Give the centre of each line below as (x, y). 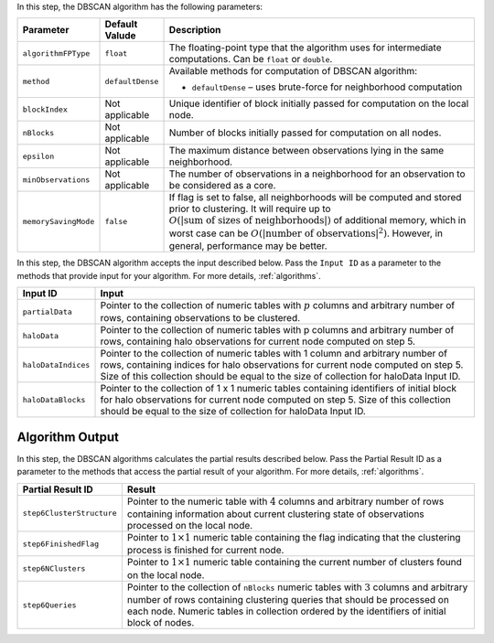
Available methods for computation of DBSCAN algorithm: (293, 71)
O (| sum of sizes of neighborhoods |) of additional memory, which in (317, 220)
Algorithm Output (68, 437)
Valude (120, 36)
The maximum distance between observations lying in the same (306, 151)
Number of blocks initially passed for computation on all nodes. (305, 133)
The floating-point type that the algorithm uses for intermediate (305, 48)
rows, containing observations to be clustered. (200, 318)
